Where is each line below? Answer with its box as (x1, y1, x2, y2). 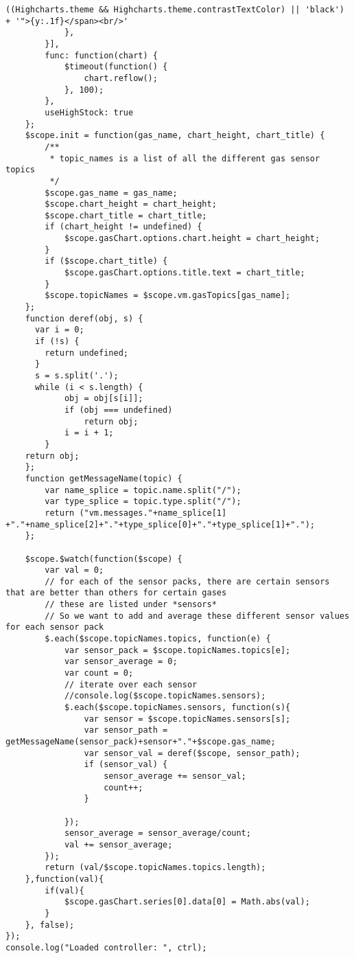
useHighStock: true (45, 107, 134, 117)
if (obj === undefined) (64, 404, 173, 415)
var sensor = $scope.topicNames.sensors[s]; (84, 714, 291, 724)
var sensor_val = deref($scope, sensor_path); (84, 748, 300, 758)
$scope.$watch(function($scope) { (25, 554, 182, 564)
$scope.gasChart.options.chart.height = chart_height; (64, 233, 320, 244)
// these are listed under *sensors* (45, 600, 217, 610)
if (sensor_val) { (84, 760, 168, 770)
